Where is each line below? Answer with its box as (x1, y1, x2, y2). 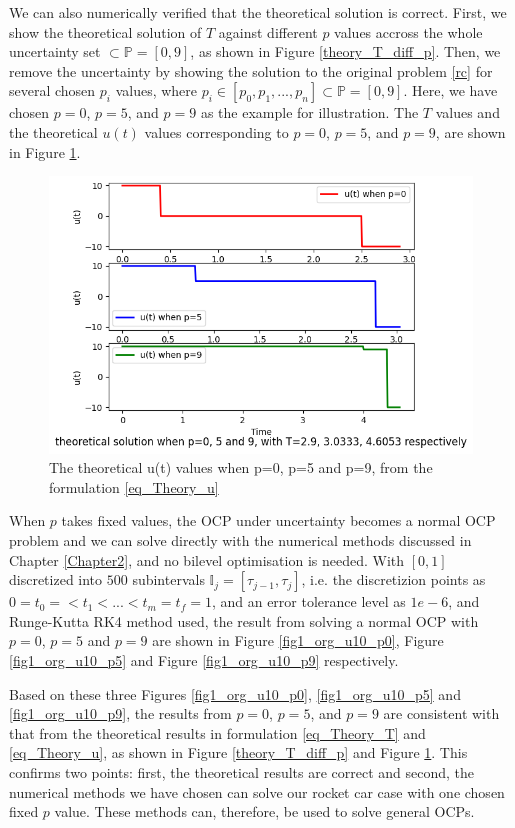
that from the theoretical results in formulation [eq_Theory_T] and (9, 722, 426, 743)
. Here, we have (403, 80, 498, 101)
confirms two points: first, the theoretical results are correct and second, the (9, 762, 475, 782)
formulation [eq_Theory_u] (49, 476, 219, 497)
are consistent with (383, 703, 500, 724)
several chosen (9, 80, 96, 101)
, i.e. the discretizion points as (301, 569, 486, 590)
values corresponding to (144, 121, 289, 142)
